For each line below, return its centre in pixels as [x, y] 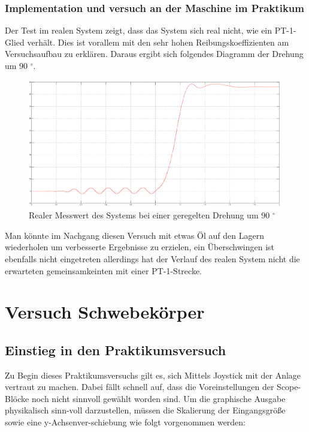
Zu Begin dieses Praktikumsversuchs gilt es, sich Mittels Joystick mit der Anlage [153, 375]
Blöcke [17, 398]
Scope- [289, 387]
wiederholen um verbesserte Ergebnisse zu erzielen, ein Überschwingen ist [140, 247]
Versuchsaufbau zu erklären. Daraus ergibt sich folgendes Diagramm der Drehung [154, 54]
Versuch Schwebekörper [105, 312]
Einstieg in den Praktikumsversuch [116, 349]
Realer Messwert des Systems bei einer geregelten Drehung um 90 [149, 215]
